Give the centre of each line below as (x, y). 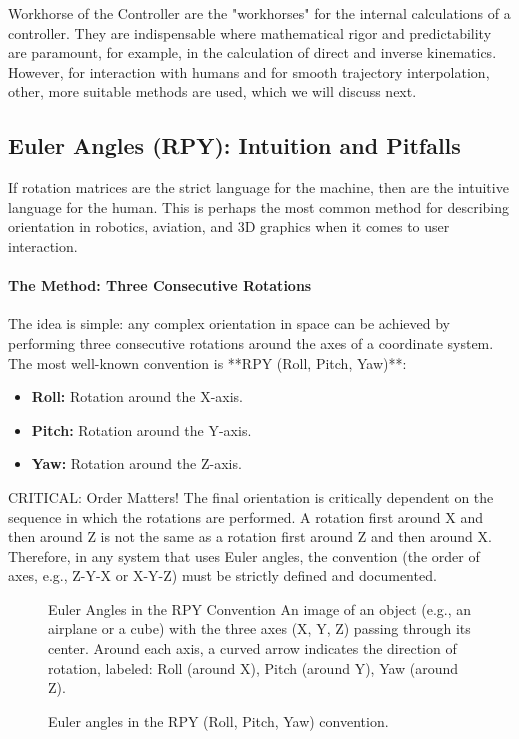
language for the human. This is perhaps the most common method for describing (259, 206)
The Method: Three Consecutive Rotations (160, 285)
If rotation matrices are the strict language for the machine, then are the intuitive (258, 187)
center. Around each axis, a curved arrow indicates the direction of (252, 648)
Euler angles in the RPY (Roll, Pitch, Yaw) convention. (218, 720)
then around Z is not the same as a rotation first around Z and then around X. (250, 536)
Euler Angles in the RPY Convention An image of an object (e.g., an (260, 608)
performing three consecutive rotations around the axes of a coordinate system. (251, 342)
